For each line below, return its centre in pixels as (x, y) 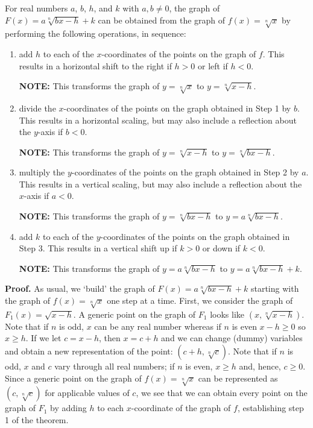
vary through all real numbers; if (115, 366)
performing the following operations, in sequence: (96, 33)
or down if (221, 248)
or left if (213, 65)
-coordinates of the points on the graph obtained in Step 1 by (177, 108)
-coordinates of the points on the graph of (179, 53)
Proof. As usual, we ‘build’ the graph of (80, 288)
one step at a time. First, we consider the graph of (200, 301)
